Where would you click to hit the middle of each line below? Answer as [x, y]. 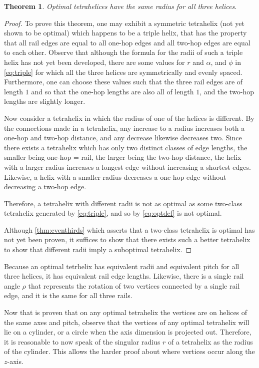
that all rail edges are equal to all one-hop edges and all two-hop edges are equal [127, 42]
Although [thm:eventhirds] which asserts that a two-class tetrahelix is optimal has [129, 229]
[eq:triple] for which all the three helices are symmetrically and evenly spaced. [123, 72]
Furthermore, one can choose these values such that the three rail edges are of [123, 82]
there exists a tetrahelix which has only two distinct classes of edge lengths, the [126, 147]
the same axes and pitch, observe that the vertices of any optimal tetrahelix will [127, 322]
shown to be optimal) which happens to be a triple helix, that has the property [125, 33]
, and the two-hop [227, 91]
